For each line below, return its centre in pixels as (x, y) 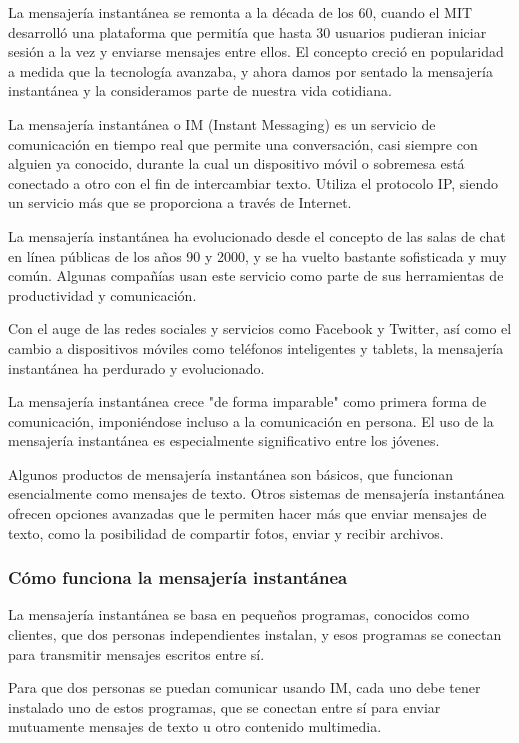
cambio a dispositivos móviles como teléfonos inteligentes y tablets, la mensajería (256, 347)
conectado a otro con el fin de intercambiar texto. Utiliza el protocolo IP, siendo (253, 182)
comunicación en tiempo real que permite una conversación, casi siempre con (243, 143)
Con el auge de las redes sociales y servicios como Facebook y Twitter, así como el (260, 328)
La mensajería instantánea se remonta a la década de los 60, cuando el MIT (240, 12)
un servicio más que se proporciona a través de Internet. (180, 202)
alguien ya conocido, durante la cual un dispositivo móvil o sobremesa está (236, 163)
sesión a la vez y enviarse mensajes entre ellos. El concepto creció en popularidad (256, 51)
